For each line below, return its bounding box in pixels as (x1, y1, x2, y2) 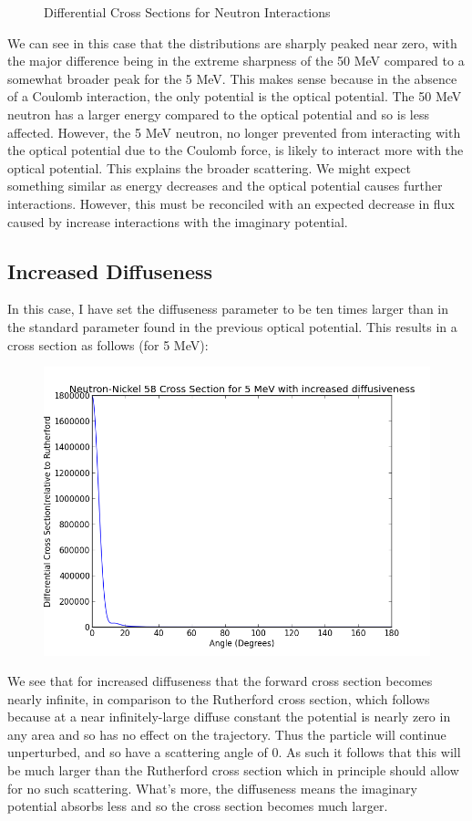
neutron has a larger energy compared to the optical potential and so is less (7, 104, 429, 123)
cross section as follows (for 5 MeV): (7, 335, 209, 354)
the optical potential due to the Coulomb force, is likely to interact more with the (7, 140, 464, 160)
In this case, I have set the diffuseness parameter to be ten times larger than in (7, 299, 449, 318)
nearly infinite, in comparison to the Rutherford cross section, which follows (7, 689, 430, 708)
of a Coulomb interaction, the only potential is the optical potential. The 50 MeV (7, 87, 462, 106)
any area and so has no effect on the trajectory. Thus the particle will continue (7, 724, 446, 743)
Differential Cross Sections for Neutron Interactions (44, 3, 331, 21)
